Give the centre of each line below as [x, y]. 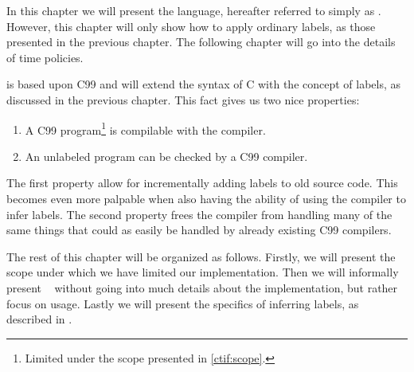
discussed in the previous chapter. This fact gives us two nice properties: [183, 99]
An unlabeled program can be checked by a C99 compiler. [166, 156]
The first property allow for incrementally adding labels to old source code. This [202, 183]
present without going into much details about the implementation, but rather [202, 287]
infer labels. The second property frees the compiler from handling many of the [199, 214]
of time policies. [45, 57]
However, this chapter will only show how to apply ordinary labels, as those [191, 26]
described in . [39, 319]
